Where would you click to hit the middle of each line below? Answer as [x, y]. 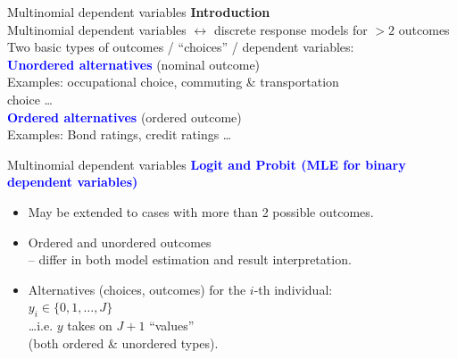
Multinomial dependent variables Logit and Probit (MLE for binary [207, 164]
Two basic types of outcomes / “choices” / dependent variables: [181, 47]
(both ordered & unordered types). [123, 342]
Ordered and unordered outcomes [120, 242]
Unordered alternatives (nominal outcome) [134, 64]
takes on [90, 326]
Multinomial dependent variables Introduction [139, 12]
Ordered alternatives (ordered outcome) [125, 117]
